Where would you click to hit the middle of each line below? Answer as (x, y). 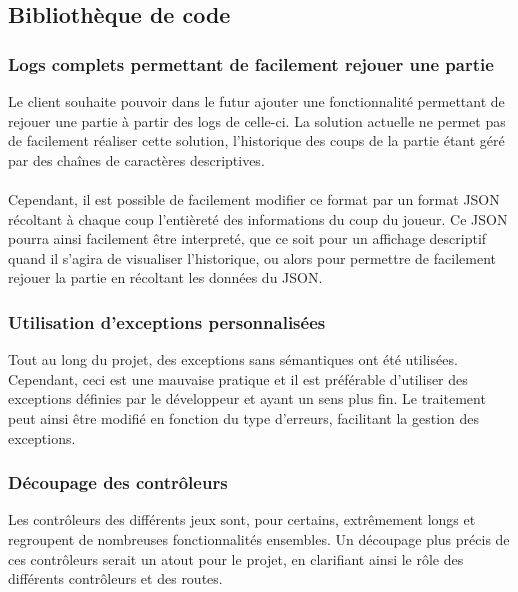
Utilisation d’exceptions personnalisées (167, 321)
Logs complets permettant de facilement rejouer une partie (251, 63)
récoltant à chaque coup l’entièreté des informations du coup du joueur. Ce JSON (258, 218)
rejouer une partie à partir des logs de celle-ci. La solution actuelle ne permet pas (257, 120)
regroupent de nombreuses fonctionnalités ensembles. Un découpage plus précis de (259, 538)
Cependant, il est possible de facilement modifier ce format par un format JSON (254, 198)
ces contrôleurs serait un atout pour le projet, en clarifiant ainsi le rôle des (236, 558)
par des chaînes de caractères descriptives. (136, 159)
